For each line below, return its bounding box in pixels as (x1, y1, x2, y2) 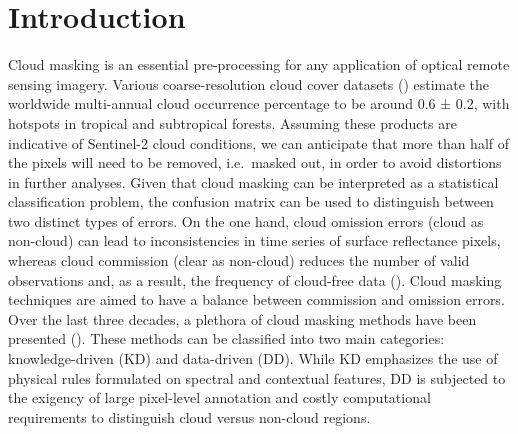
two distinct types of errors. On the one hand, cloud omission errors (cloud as (8, 210, 484, 231)
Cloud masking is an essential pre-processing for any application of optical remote (8, 54, 510, 75)
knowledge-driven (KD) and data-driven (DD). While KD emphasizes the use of (8, 348, 498, 369)
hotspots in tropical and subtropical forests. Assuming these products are (8, 112, 457, 133)
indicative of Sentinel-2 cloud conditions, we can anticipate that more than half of (8, 132, 510, 153)
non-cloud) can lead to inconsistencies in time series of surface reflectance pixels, (8, 230, 501, 251)
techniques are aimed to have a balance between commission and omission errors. (8, 289, 505, 310)
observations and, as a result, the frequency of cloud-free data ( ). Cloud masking (8, 269, 502, 290)
